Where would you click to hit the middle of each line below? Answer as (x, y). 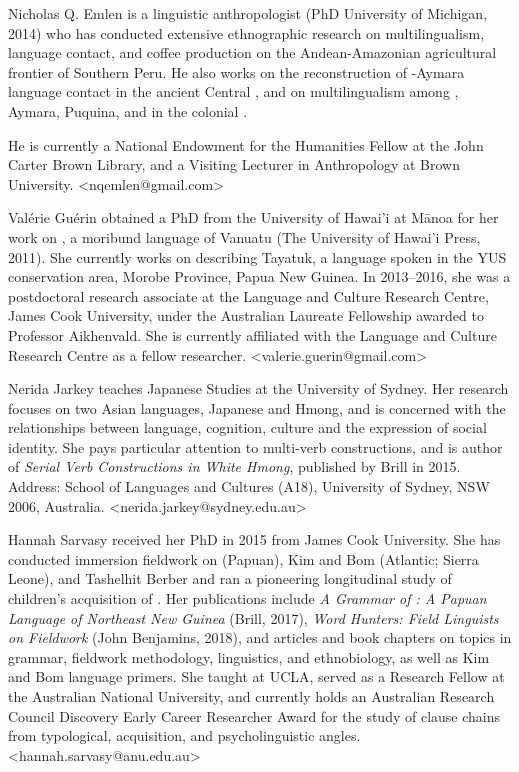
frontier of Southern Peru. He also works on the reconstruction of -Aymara (236, 71)
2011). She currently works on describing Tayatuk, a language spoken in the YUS (257, 256)
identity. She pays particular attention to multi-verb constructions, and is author (255, 446)
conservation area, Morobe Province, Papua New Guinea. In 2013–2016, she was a (259, 276)
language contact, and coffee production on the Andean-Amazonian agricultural (252, 52)
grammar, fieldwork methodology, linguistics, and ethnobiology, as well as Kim (249, 656)
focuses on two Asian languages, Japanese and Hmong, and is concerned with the (257, 407)
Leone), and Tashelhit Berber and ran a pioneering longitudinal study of (230, 578)
